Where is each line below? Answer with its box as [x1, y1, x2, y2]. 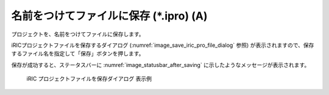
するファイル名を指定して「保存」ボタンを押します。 [11, 50, 144, 57]
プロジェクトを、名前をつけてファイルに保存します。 [11, 30, 144, 38]
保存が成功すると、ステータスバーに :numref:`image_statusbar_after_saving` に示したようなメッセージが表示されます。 [11, 61, 310, 68]
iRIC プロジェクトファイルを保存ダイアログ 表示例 [26, 75, 152, 82]
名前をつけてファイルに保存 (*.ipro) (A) [11, 9, 208, 23]
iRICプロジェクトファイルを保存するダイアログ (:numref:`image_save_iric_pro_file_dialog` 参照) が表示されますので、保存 [11, 41, 314, 49]
